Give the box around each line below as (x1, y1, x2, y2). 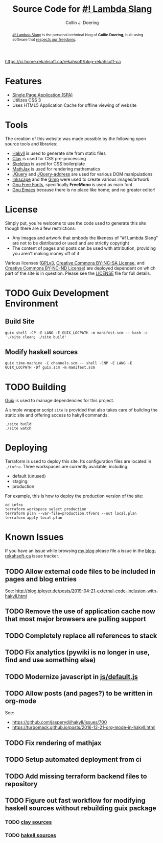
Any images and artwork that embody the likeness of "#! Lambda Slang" (12, 235, 158, 241)
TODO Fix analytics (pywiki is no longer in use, (5, 648, 150, 657)
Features (5, 75, 42, 87)
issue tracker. (32, 553, 60, 559)
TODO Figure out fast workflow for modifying (5, 796, 146, 804)
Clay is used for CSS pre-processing (12, 155, 86, 161)
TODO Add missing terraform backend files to (5, 772, 147, 780)
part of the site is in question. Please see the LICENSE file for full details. (5, 270, 151, 276)
